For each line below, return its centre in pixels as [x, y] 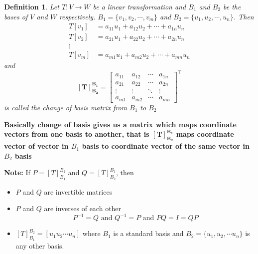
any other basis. [40, 245]
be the [232, 6]
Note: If [17, 172]
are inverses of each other [83, 208]
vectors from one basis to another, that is [77, 134]
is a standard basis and [148, 233]
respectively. [77, 16]
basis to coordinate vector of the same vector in [166, 146]
